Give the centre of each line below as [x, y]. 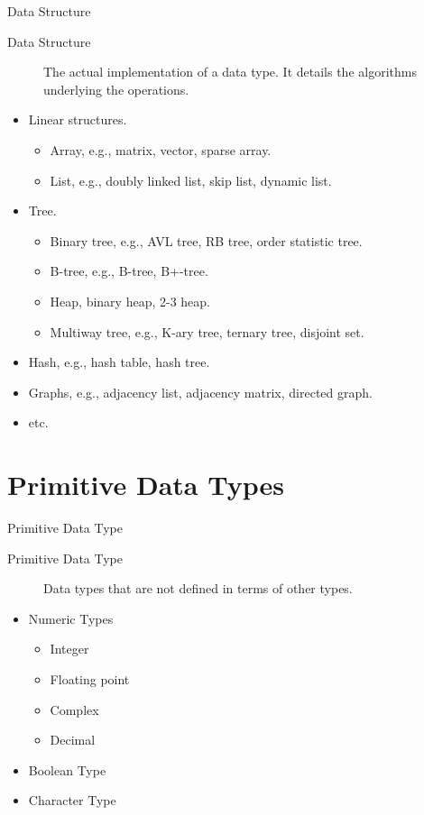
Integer [69, 649]
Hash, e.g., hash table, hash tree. [119, 362]
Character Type [72, 800]
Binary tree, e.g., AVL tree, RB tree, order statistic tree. [206, 240]
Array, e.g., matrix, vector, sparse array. [161, 149]
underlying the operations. [116, 89]
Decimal [73, 740]
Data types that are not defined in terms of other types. [198, 588]
